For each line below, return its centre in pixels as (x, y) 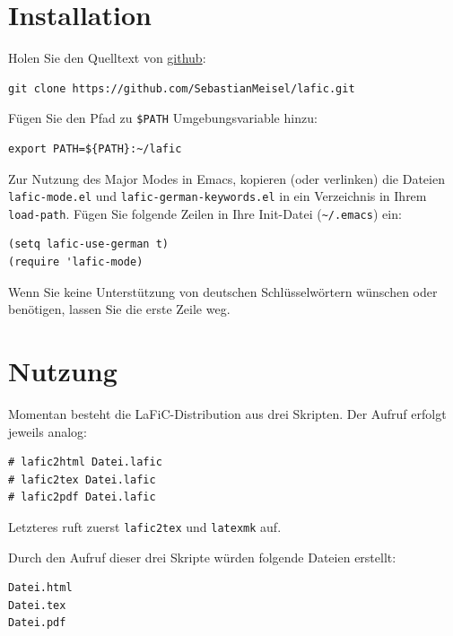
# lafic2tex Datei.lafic (82, 479)
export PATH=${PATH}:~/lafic (95, 148)
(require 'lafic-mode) (76, 262)
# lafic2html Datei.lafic (85, 462)
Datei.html (40, 588)
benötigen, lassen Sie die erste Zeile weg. (119, 309)
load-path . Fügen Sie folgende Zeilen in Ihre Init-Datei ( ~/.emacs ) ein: (205, 213)
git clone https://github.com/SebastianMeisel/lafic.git (182, 88)
